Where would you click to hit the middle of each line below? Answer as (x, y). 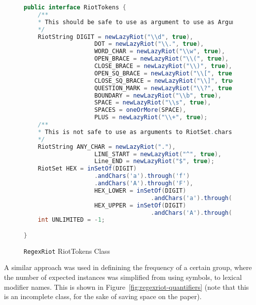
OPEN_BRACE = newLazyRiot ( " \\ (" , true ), (162, 59)
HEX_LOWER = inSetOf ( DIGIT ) (140, 190)
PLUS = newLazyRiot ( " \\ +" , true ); (151, 118)
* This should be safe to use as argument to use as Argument (142, 22)
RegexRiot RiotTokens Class (67, 251)
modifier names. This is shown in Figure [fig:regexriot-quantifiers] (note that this (127, 287)
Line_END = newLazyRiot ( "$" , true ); (154, 161)
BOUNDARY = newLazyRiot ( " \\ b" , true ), (158, 95)
